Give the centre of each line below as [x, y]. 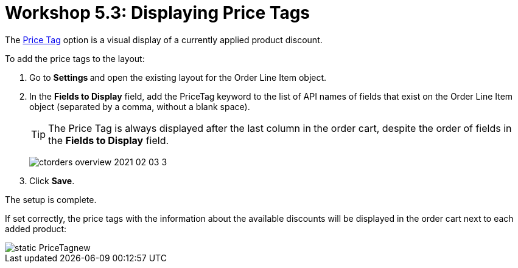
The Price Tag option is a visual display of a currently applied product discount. [164, 40]
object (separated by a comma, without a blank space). [140, 106]
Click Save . [52, 180]
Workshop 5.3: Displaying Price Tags [158, 13]
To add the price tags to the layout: [75, 58]
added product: [36, 228]
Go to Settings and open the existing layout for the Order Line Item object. [178, 77]
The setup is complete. [51, 199]
